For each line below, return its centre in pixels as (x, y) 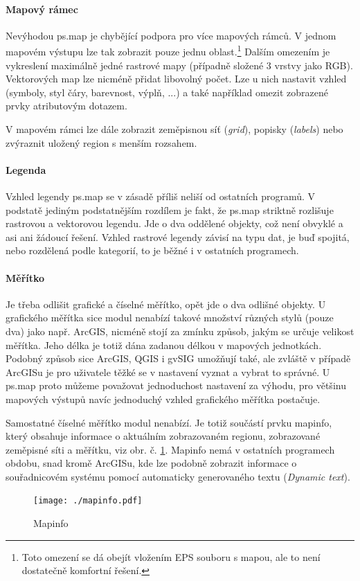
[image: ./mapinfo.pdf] (88, 501)
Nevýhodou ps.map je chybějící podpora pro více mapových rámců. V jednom (171, 35)
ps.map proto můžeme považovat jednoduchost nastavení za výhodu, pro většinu (176, 385)
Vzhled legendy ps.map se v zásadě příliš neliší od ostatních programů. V (161, 196)
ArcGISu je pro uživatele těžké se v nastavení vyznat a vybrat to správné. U (168, 372)
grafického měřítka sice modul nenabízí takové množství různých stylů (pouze (170, 318)
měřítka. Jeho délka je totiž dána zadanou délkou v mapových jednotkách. (164, 345)
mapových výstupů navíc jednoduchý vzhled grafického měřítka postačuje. (163, 399)
